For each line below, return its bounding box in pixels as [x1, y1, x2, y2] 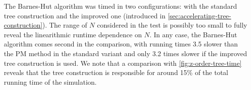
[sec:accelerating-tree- [168, 10, 231, 20]
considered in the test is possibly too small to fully [97, 20, 247, 30]
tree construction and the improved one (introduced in [4, 10, 166, 20]
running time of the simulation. [4, 76, 97, 87]
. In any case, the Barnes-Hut [149, 29, 237, 39]
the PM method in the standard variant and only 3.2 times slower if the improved [4, 48, 247, 58]
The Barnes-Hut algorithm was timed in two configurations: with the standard [4, 1, 237, 11]
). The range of [42, 20, 87, 30]
